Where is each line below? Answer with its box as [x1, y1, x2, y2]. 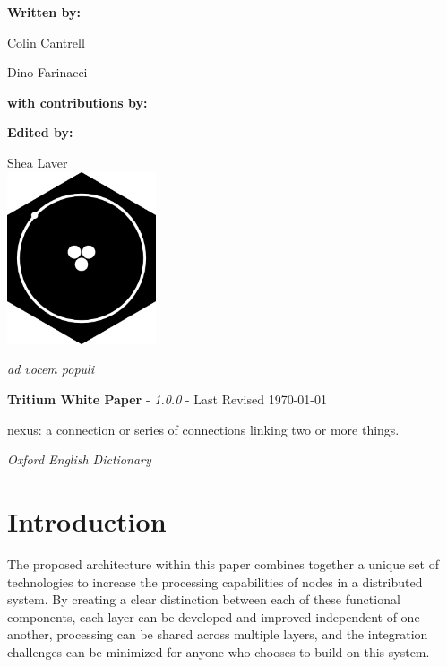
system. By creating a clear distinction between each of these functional [7, 590, 400, 609]
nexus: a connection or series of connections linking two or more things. [7, 420, 400, 438]
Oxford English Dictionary [7, 450, 151, 469]
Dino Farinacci [7, 63, 88, 82]
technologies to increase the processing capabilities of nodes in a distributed [7, 572, 423, 591]
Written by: [7, 3, 82, 21]
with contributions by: [7, 92, 148, 111]
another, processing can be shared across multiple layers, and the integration [7, 625, 428, 644]
